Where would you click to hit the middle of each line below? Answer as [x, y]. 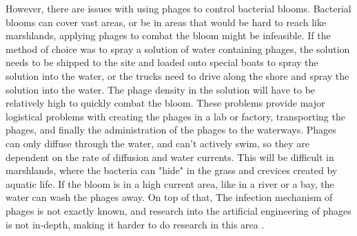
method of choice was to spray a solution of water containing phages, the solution [178, 49]
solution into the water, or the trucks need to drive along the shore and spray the [177, 75]
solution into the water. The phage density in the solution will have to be [161, 89]
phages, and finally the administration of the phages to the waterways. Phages [171, 130]
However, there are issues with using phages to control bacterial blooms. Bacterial [178, 8]
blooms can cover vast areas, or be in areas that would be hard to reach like [166, 22]
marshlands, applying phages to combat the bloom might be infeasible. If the [168, 35]
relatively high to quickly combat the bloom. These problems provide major [165, 103]
